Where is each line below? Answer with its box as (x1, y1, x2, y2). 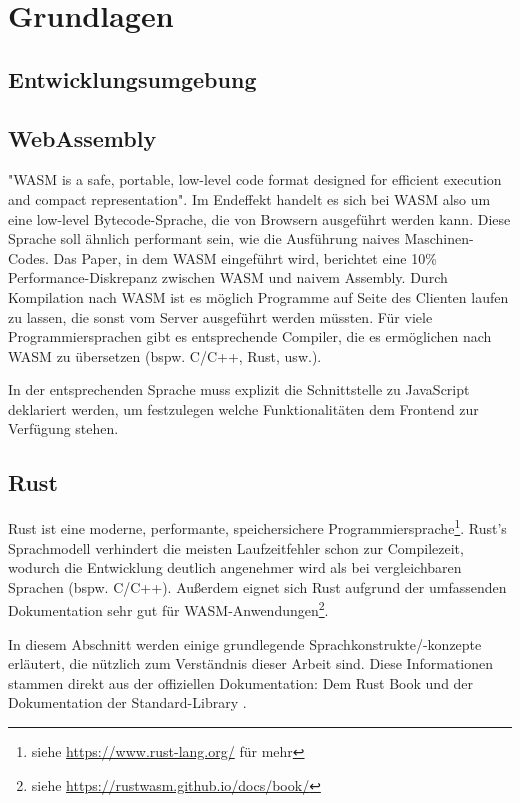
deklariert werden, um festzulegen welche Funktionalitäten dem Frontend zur (8, 398, 479, 419)
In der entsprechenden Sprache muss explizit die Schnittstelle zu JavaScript (8, 379, 470, 400)
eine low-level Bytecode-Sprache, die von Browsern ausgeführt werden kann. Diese (8, 208, 511, 229)
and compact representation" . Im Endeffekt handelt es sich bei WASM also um (8, 188, 491, 209)
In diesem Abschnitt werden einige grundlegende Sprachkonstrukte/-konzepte (8, 633, 482, 654)
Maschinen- (404, 228, 474, 249)
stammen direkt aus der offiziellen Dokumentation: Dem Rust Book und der (8, 672, 474, 693)
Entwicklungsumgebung (8, 63, 257, 94)
